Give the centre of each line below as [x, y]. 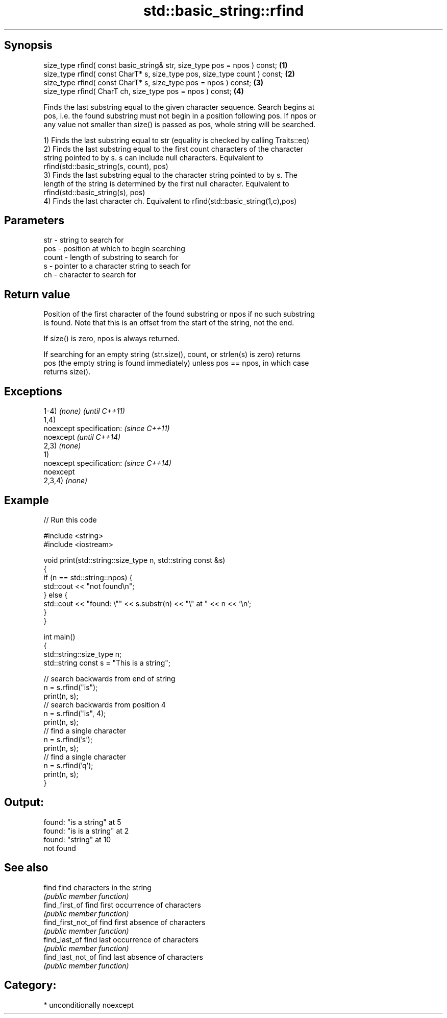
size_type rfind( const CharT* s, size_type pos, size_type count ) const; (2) [169, 74]
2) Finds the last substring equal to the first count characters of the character [173, 149]
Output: [24, 802]
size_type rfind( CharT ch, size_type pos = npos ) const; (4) [144, 91]
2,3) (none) [62, 446]
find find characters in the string [97, 887]
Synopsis [28, 45]
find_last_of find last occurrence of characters [121, 939]
